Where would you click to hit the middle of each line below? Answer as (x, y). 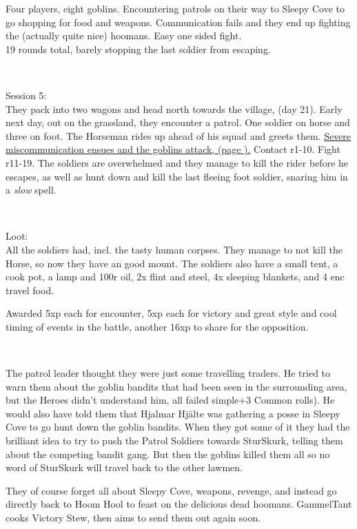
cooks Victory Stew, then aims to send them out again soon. (133, 517)
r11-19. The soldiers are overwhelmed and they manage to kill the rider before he (177, 162)
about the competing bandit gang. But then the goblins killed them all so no (168, 454)
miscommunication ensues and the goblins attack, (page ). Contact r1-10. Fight (173, 149)
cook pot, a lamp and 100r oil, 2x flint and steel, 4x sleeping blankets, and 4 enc (175, 277)
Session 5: (26, 95)
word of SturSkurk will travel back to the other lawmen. (124, 467)
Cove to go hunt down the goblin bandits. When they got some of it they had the (178, 427)
